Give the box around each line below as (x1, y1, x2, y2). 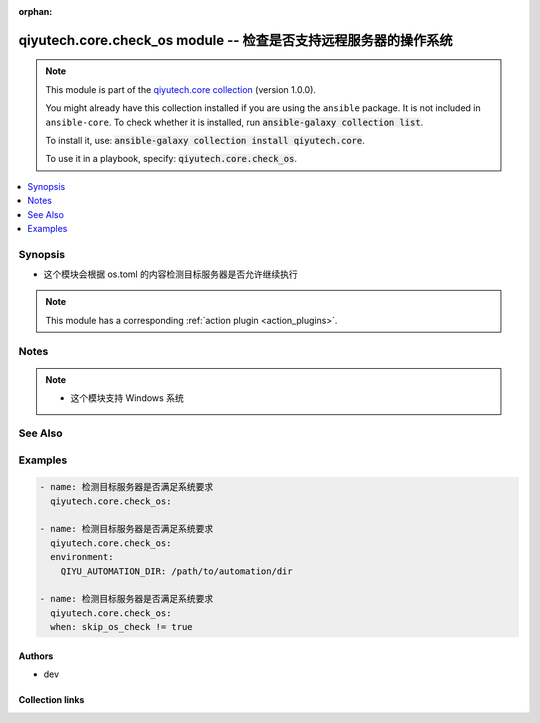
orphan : (18, 6, 53, 17)
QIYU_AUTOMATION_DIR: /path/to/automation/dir (60, 565, 294, 577)
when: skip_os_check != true (50, 621, 194, 633)
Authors (18, 650, 54, 662)
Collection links (18, 694, 85, 706)
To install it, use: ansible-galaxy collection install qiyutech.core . (45, 134, 365, 146)
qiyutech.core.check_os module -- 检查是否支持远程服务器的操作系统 (18, 31, 454, 49)
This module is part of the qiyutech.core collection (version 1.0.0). (45, 83, 317, 95)
